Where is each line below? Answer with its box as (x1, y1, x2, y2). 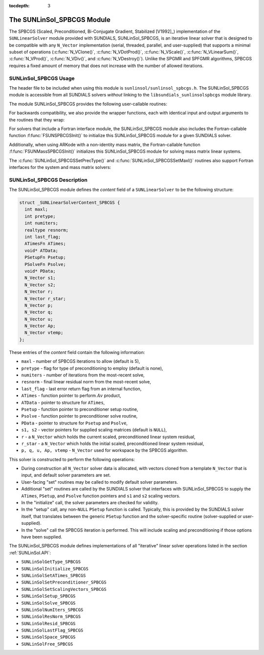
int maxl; (24, 207, 48, 212)
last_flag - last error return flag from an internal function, (21, 386, 142, 392)
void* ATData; (24, 248, 59, 253)
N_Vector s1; (24, 275, 56, 281)
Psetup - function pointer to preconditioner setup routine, (21, 406, 138, 412)
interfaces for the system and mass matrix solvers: (9, 164, 111, 170)
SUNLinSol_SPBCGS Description (9, 176, 88, 183)
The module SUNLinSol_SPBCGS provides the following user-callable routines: (9, 101, 167, 107)
